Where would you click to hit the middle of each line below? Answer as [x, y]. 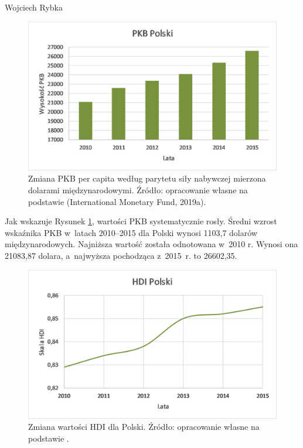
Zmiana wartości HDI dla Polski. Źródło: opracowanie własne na [144, 427]
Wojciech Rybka [34, 7]
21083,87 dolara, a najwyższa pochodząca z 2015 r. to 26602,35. [121, 255]
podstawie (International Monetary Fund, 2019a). [117, 201]
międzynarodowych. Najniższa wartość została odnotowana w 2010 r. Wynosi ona [151, 244]
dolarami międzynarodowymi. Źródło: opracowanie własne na [138, 190]
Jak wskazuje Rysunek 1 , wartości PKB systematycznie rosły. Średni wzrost [141, 221]
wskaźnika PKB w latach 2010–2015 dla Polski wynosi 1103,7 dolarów [131, 232]
